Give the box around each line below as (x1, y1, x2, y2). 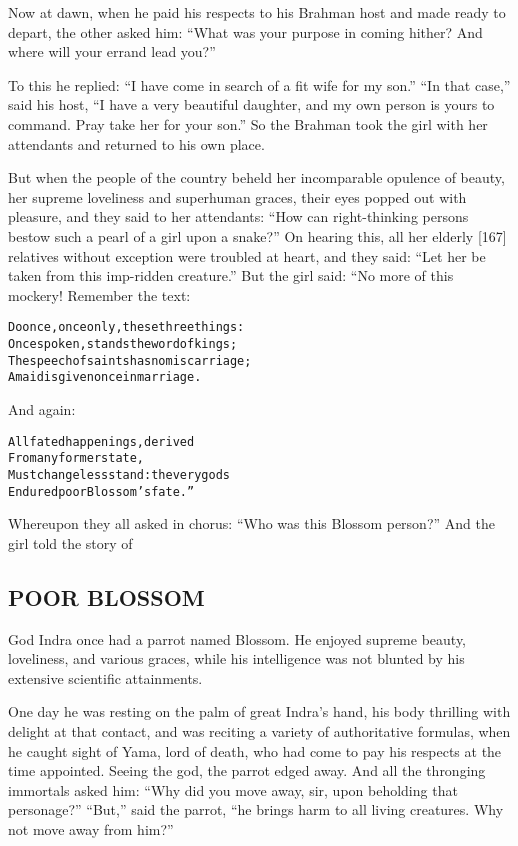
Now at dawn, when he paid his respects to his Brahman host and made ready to (8, 2, 506, 22)
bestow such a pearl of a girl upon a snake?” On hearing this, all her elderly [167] (8, 225, 507, 246)
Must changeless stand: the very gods (8, 467, 230, 482)
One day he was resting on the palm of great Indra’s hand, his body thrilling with (8, 701, 511, 722)
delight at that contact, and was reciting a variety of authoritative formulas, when (8, 720, 511, 741)
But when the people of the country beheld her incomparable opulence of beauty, (8, 167, 505, 188)
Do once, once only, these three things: (8, 320, 245, 335)
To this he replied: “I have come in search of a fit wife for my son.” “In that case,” (8, 74, 511, 95)
